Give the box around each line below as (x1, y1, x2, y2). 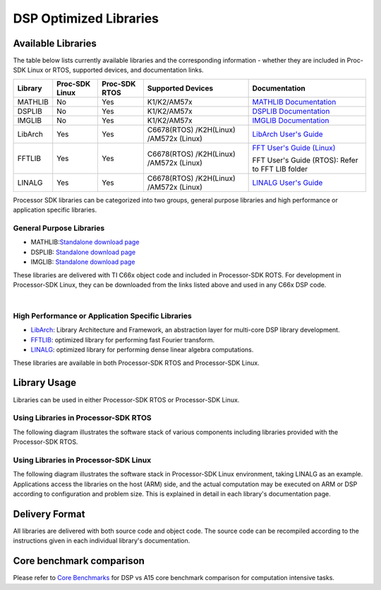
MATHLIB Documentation (252, 97, 337, 107)
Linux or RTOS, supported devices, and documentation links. (27, 66, 204, 74)
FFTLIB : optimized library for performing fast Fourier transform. (30, 335, 215, 344)
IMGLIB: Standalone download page (30, 258, 135, 266)
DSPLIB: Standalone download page (30, 248, 136, 256)
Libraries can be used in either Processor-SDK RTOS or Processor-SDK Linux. (13, 395, 240, 404)
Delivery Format (13, 508, 85, 520)
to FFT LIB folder (252, 164, 308, 174)
